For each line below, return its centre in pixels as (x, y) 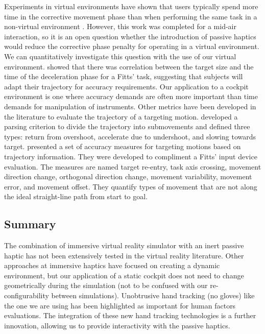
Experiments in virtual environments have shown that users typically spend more (131, 6)
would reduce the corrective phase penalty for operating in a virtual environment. (132, 46)
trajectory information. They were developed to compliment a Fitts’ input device (131, 156)
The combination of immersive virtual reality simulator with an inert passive (124, 245)
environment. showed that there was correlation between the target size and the (129, 66)
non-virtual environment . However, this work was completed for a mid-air (120, 26)
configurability (27, 295)
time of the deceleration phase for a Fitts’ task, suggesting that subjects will (124, 76)
